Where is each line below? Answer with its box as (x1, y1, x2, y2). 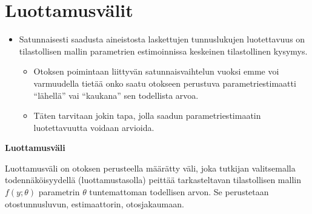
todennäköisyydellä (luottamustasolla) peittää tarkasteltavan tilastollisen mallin (5, 173, 301, 186)
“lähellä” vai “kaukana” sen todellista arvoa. (33, 89, 199, 101)
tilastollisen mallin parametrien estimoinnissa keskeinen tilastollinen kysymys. (19, 44, 308, 57)
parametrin (38, 186, 80, 198)
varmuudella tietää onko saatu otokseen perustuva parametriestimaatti (33, 76, 296, 89)
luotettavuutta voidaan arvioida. (33, 121, 154, 133)
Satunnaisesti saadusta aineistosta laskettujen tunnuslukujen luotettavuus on (19, 33, 305, 45)
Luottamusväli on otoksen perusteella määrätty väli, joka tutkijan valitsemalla (5, 161, 296, 174)
